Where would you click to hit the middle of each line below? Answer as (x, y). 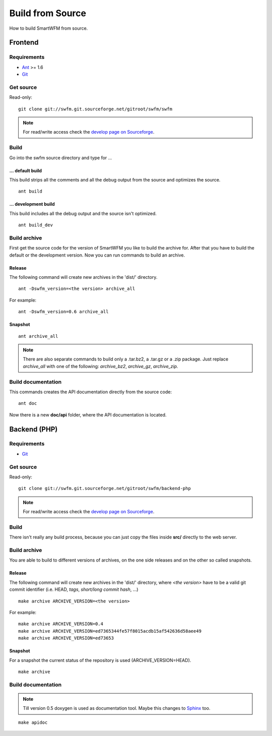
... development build (32, 204)
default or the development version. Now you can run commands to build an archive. (97, 255)
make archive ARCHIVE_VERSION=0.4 (61, 624)
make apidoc (33, 722)
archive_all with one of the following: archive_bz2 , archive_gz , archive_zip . (100, 366)
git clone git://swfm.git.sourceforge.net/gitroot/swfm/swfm (95, 109)
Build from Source (48, 13)
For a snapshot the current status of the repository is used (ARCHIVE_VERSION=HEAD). (100, 660)
